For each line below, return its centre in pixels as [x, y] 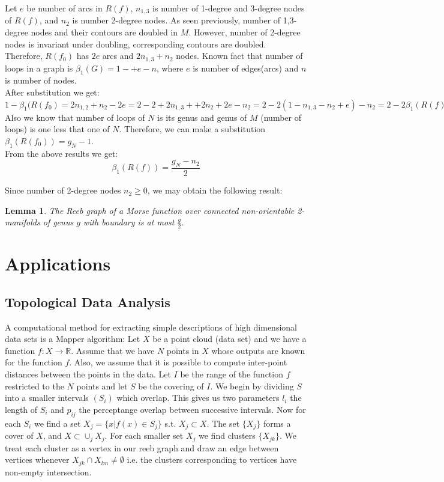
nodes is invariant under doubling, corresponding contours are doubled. [136, 44]
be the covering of [171, 386]
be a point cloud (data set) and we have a [229, 339]
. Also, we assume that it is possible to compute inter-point [178, 362]
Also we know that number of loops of [75, 117]
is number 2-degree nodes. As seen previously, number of [176, 20]
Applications [58, 264]
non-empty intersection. [48, 471]
